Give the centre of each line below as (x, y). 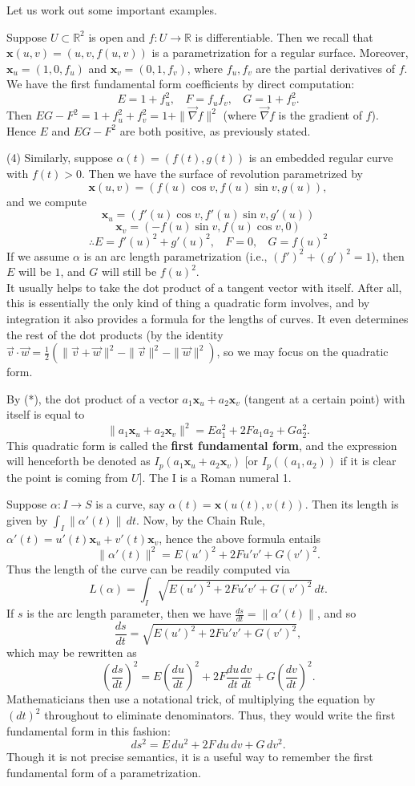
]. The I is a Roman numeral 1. (215, 477)
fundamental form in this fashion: (89, 730)
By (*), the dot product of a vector (93, 398)
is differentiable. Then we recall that (284, 36)
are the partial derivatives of (325, 68)
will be (35, 271)
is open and (117, 36)
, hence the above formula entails (240, 538)
